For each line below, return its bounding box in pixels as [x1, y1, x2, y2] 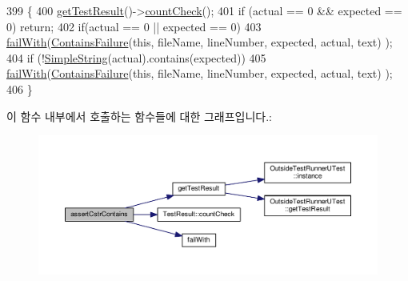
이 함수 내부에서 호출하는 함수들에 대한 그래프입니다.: [6, 107, 272, 124]
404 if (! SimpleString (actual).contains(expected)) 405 [6, 49, 266, 66]
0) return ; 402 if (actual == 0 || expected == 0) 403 [6, 18, 262, 34]
